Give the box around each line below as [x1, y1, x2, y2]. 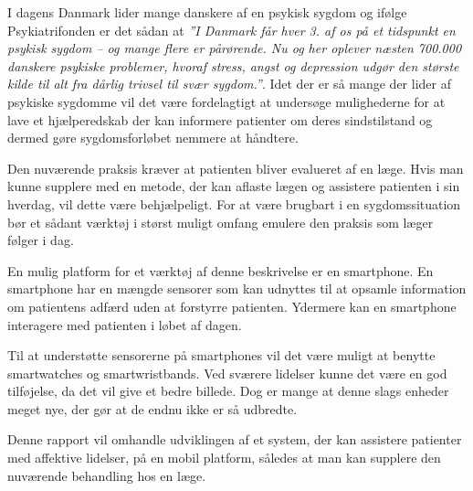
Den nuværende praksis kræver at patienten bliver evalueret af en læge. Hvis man [7, 158, 464, 177]
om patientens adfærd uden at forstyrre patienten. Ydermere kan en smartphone [7, 296, 457, 315]
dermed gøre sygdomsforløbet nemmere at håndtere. [7, 128, 299, 147]
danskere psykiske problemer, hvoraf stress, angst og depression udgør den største [7, 56, 459, 75]
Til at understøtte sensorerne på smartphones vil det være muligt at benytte [7, 346, 436, 365]
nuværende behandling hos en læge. [7, 465, 206, 485]
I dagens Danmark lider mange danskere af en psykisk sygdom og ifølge [7, 3, 407, 21]
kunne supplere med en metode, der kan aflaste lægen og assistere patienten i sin [7, 176, 460, 196]
